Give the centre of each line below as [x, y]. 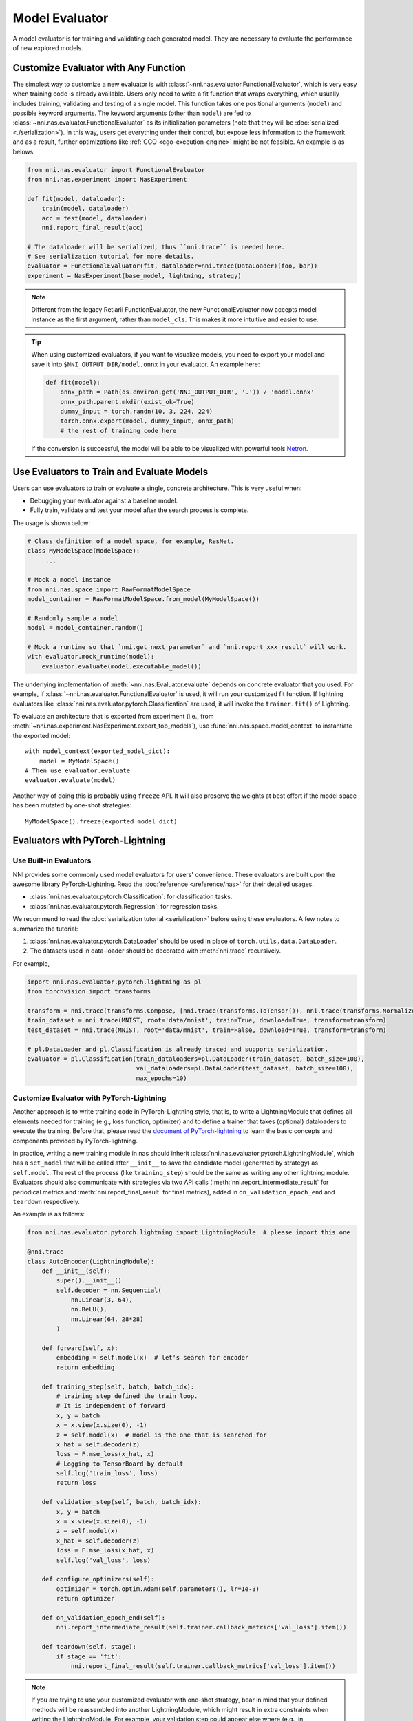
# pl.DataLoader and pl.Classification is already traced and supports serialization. [178, 1049]
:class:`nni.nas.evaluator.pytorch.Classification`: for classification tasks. [131, 897]
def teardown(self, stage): [89, 1647]
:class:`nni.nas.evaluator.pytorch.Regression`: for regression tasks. [125, 906]
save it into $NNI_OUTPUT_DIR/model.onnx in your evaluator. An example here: [146, 364]
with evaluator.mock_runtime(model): [91, 657]
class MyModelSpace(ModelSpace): [84, 551]
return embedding [85, 1367]
